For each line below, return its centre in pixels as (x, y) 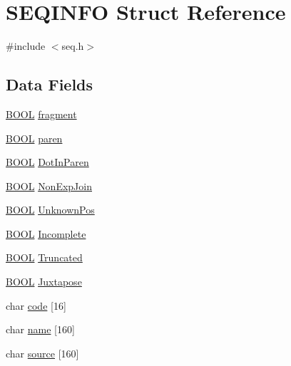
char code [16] (36, 305)
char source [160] (42, 353)
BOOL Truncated (44, 257)
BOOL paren (34, 138)
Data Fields (50, 84)
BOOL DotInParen (47, 162)
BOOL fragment (41, 114)
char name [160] (40, 329)
